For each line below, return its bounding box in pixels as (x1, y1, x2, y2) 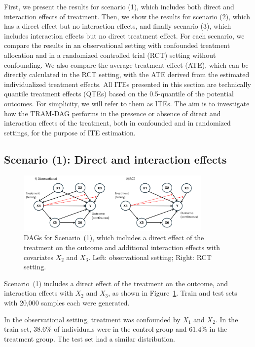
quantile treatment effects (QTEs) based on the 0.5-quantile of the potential (4, 88, 234, 99)
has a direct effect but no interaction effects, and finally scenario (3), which (4, 21, 231, 31)
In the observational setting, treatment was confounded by (4, 314, 181, 324)
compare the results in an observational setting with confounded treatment (4, 40, 230, 50)
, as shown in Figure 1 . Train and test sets (108, 288, 237, 298)
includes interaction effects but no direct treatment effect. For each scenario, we (4, 30, 245, 41)
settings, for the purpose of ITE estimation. (4, 127, 136, 137)
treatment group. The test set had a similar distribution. (4, 333, 175, 344)
